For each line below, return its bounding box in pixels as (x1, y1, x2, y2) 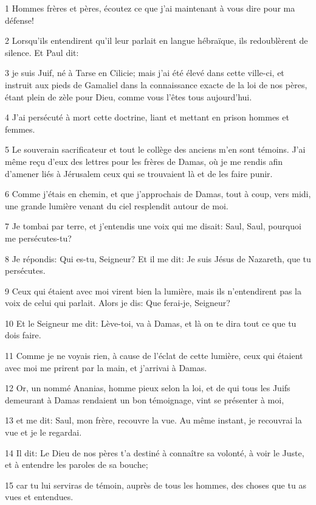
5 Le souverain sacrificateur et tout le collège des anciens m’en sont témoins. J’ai (5, 143, 306, 156)
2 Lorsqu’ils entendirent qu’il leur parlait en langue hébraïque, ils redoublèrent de (5, 34, 308, 47)
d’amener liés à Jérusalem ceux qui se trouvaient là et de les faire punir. (5, 167, 273, 179)
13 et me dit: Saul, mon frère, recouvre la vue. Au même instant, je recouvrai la (5, 414, 302, 427)
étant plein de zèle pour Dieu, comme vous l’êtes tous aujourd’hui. (5, 90, 252, 103)
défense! (5, 13, 34, 26)
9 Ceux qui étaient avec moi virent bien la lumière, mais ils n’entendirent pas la (5, 284, 301, 297)
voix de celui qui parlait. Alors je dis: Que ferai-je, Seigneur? (5, 296, 230, 309)
